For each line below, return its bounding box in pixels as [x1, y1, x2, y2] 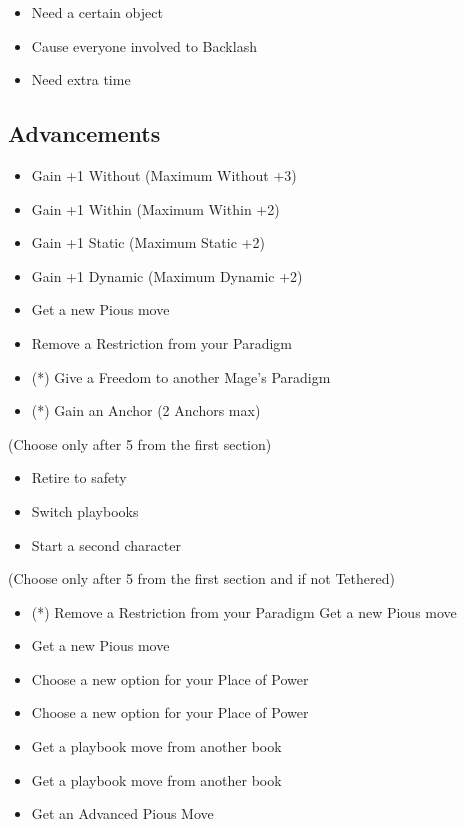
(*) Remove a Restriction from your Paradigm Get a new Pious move [31, 601, 457, 622]
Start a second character [31, 534, 181, 555]
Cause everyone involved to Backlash [31, 35, 257, 56]
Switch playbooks [31, 500, 139, 521]
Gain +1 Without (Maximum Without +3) [31, 164, 297, 185]
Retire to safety [31, 467, 127, 488]
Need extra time [31, 69, 131, 90]
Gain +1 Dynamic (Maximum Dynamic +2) [31, 265, 303, 286]
